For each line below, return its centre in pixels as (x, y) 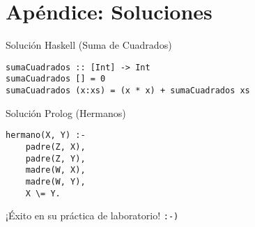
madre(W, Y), (55, 181)
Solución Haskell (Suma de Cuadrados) (89, 45)
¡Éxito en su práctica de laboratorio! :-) (92, 216)
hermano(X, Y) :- (46, 135)
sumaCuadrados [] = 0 (56, 79)
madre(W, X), (55, 170)
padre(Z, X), (55, 147)
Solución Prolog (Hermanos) (66, 112)
